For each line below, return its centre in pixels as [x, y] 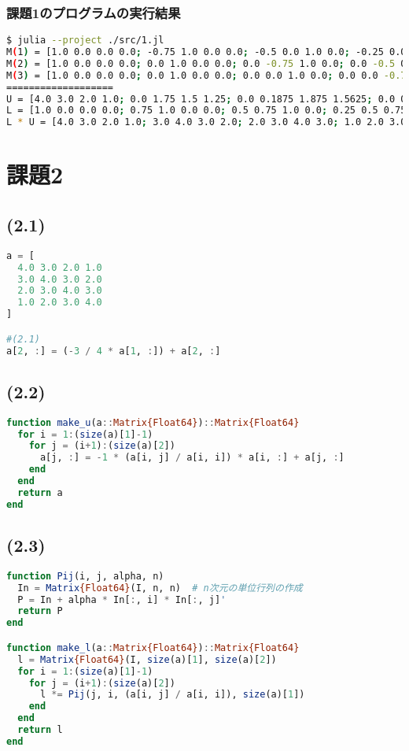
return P [40, 611]
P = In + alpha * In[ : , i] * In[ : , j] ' [122, 599]
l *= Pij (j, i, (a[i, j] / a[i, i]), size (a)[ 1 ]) [172, 695]
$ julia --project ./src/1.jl [85, 41]
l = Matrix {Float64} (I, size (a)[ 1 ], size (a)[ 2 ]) [147, 659]
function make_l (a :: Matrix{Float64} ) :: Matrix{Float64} [153, 647]
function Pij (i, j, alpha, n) [85, 576]
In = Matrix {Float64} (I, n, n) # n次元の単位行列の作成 [160, 588]
